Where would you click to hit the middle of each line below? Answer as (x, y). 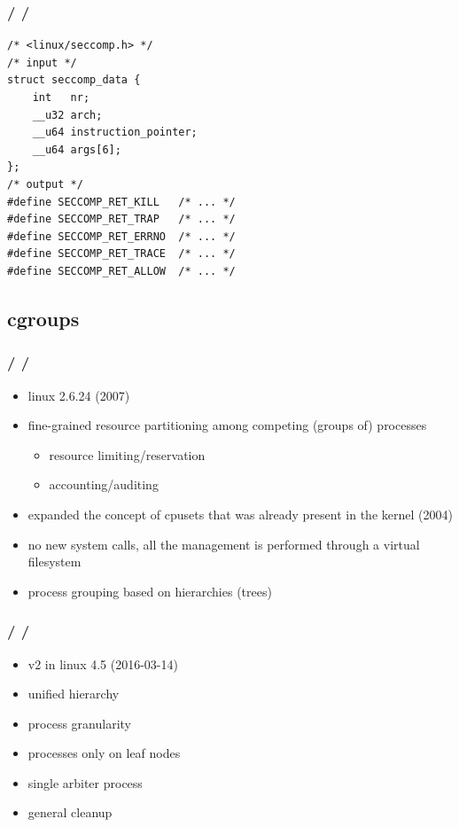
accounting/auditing (104, 484)
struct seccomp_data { (74, 80)
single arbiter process (85, 782)
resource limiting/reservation (127, 454)
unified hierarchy (74, 694)
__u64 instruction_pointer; (115, 133)
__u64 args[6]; (77, 149)
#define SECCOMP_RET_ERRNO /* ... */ (121, 236)
